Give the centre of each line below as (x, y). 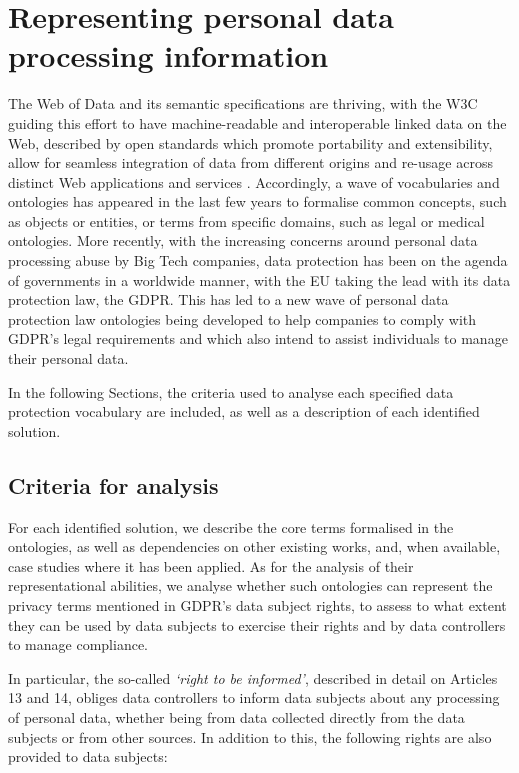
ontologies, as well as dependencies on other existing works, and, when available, (254, 546)
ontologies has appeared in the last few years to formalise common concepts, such (257, 201)
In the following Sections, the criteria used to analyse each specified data (231, 391)
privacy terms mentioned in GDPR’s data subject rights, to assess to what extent (257, 604)
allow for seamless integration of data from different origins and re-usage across (250, 162)
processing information (168, 55)
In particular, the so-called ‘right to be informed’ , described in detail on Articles (253, 677)
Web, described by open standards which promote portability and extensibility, (250, 142)
